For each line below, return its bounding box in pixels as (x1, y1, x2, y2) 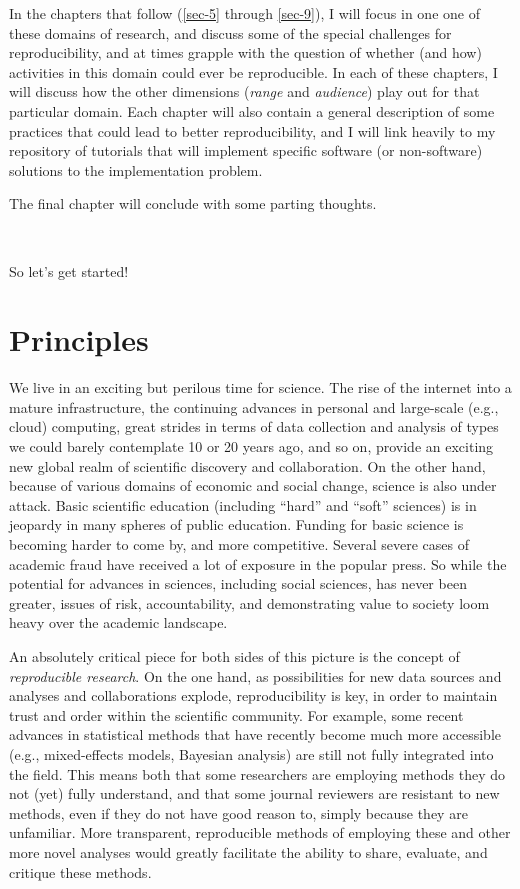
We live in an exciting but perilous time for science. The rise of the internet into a (9, 377, 512, 398)
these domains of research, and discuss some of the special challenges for (9, 22, 452, 43)
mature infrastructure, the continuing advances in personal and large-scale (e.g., (9, 396, 499, 417)
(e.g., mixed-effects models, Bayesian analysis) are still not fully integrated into (9, 743, 494, 764)
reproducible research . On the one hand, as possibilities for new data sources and (9, 665, 502, 686)
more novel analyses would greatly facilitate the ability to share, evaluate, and (9, 841, 488, 862)
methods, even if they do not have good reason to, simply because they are (9, 802, 468, 823)
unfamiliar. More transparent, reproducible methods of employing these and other (9, 822, 511, 843)
